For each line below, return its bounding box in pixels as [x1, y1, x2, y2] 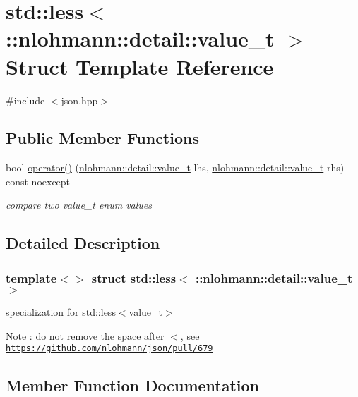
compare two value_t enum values [6, 197, 153, 212]
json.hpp [61, 92, 98, 107]
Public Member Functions [6, 127, 199, 149]
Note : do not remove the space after [6, 328, 165, 343]
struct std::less [91, 269, 177, 286]
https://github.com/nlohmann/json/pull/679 [6, 343, 213, 354]
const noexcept [6, 173, 71, 188]
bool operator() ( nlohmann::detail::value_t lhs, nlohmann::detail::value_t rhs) [6, 160, 345, 175]
